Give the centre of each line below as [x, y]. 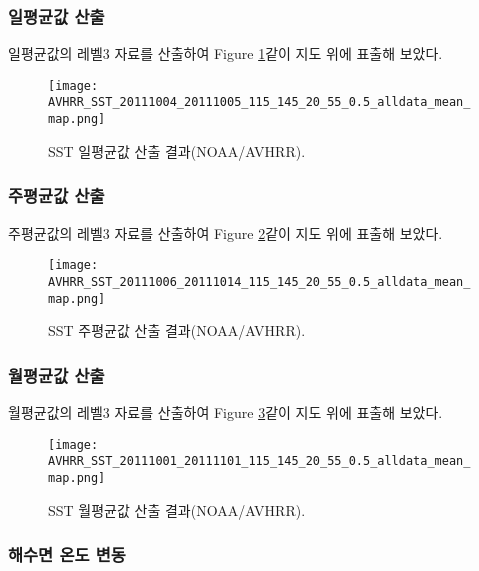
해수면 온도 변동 [67, 554]
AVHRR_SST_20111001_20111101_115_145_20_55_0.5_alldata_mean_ [259, 461]
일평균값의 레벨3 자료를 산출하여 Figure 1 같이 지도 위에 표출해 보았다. [225, 53]
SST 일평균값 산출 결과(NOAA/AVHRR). [177, 150]
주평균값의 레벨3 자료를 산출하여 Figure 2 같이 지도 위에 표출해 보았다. [225, 232]
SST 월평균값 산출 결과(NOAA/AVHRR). [177, 509]
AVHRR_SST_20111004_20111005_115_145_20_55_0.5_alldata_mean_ [259, 102]
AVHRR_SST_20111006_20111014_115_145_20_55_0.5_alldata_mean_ [259, 281]
